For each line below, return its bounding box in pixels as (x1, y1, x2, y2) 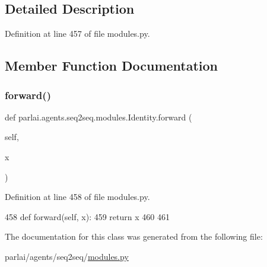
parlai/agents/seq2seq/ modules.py (5, 250, 129, 262)
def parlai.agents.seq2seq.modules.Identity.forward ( (5, 110, 192, 123)
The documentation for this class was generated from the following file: (5, 230, 263, 243)
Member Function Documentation (5, 56, 218, 75)
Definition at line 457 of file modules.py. (5, 27, 150, 40)
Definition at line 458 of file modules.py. (5, 190, 150, 203)
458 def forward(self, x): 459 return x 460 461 (5, 210, 170, 223)
